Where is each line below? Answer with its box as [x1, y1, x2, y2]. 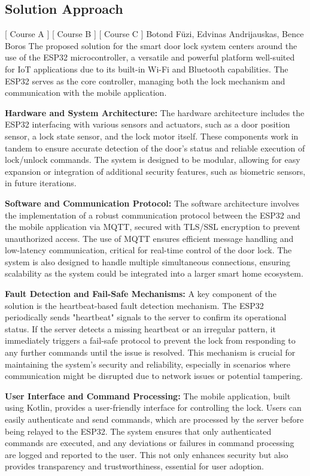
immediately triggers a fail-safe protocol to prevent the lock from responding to [5, 334, 296, 347]
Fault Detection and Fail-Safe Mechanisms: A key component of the [5, 287, 276, 300]
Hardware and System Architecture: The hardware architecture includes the [5, 106, 305, 119]
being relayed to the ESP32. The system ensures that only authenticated [5, 425, 272, 437]
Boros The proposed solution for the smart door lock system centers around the [5, 39, 297, 51]
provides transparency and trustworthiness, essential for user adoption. [5, 460, 264, 472]
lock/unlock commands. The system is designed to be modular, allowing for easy [5, 153, 300, 166]
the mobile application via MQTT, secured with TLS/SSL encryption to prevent [5, 220, 300, 233]
